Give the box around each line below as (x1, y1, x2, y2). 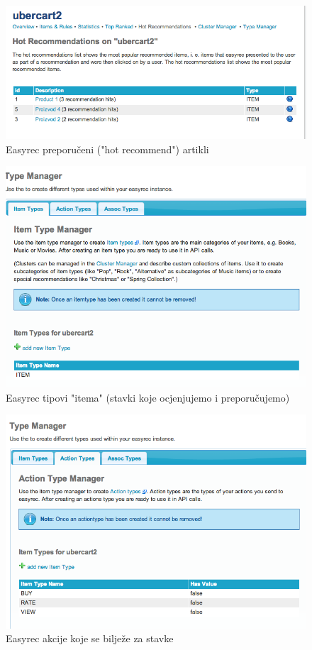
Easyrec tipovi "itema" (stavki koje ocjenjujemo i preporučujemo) (6, 390, 290, 404)
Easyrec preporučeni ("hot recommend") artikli (6, 141, 209, 156)
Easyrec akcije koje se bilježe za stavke (6, 631, 174, 646)
